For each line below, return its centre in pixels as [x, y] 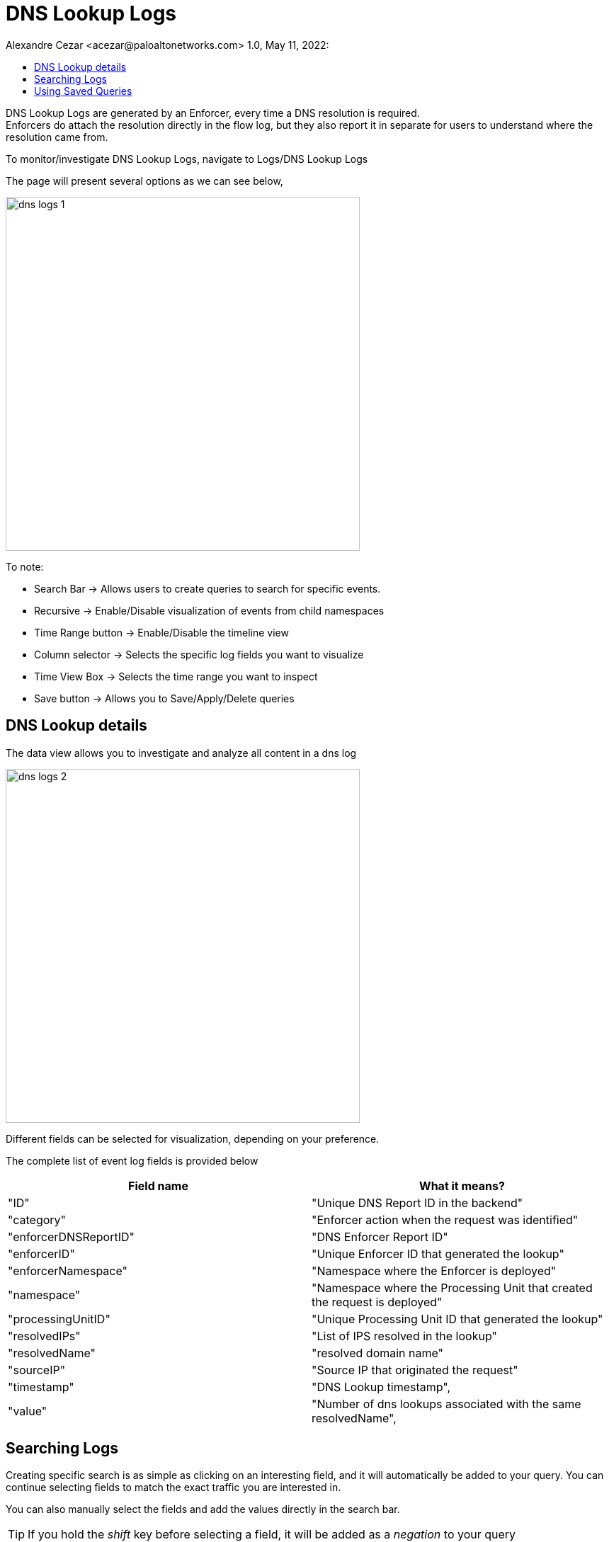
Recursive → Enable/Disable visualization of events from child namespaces [209, 610]
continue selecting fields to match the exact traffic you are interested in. [173, 1487]
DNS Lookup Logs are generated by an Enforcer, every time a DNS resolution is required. [213, 113]
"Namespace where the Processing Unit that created [452, 1287]
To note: [25, 566]
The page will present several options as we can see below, [144, 181]
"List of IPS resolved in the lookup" [404, 1336]
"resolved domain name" [378, 1353]
